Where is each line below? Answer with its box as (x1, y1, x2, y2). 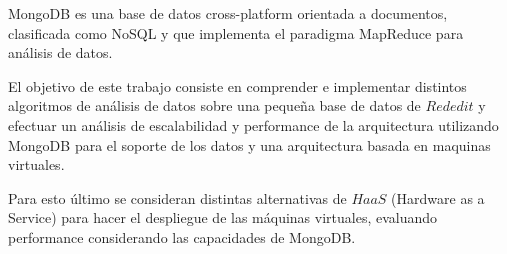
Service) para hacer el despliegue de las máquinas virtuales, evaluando (8, 207, 438, 228)
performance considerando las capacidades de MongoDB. (8, 226, 356, 247)
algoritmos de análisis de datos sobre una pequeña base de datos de (8, 95, 421, 116)
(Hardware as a (391, 187, 485, 208)
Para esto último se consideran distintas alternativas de (8, 187, 347, 208)
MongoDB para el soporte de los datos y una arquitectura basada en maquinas (8, 134, 491, 155)
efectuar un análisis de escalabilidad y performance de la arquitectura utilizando (8, 114, 499, 135)
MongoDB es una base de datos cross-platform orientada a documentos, (8, 3, 448, 23)
